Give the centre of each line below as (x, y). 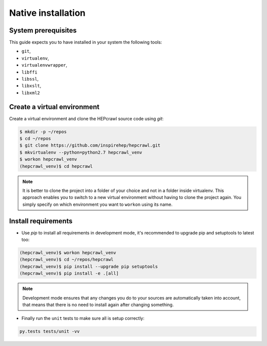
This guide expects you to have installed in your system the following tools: (86, 42)
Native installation (47, 13)
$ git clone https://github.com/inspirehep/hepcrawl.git (90, 145)
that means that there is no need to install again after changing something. (98, 305)
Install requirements (41, 221)
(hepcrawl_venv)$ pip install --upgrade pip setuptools (89, 266)
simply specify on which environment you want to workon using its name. (97, 204)
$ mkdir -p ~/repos (43, 132)
